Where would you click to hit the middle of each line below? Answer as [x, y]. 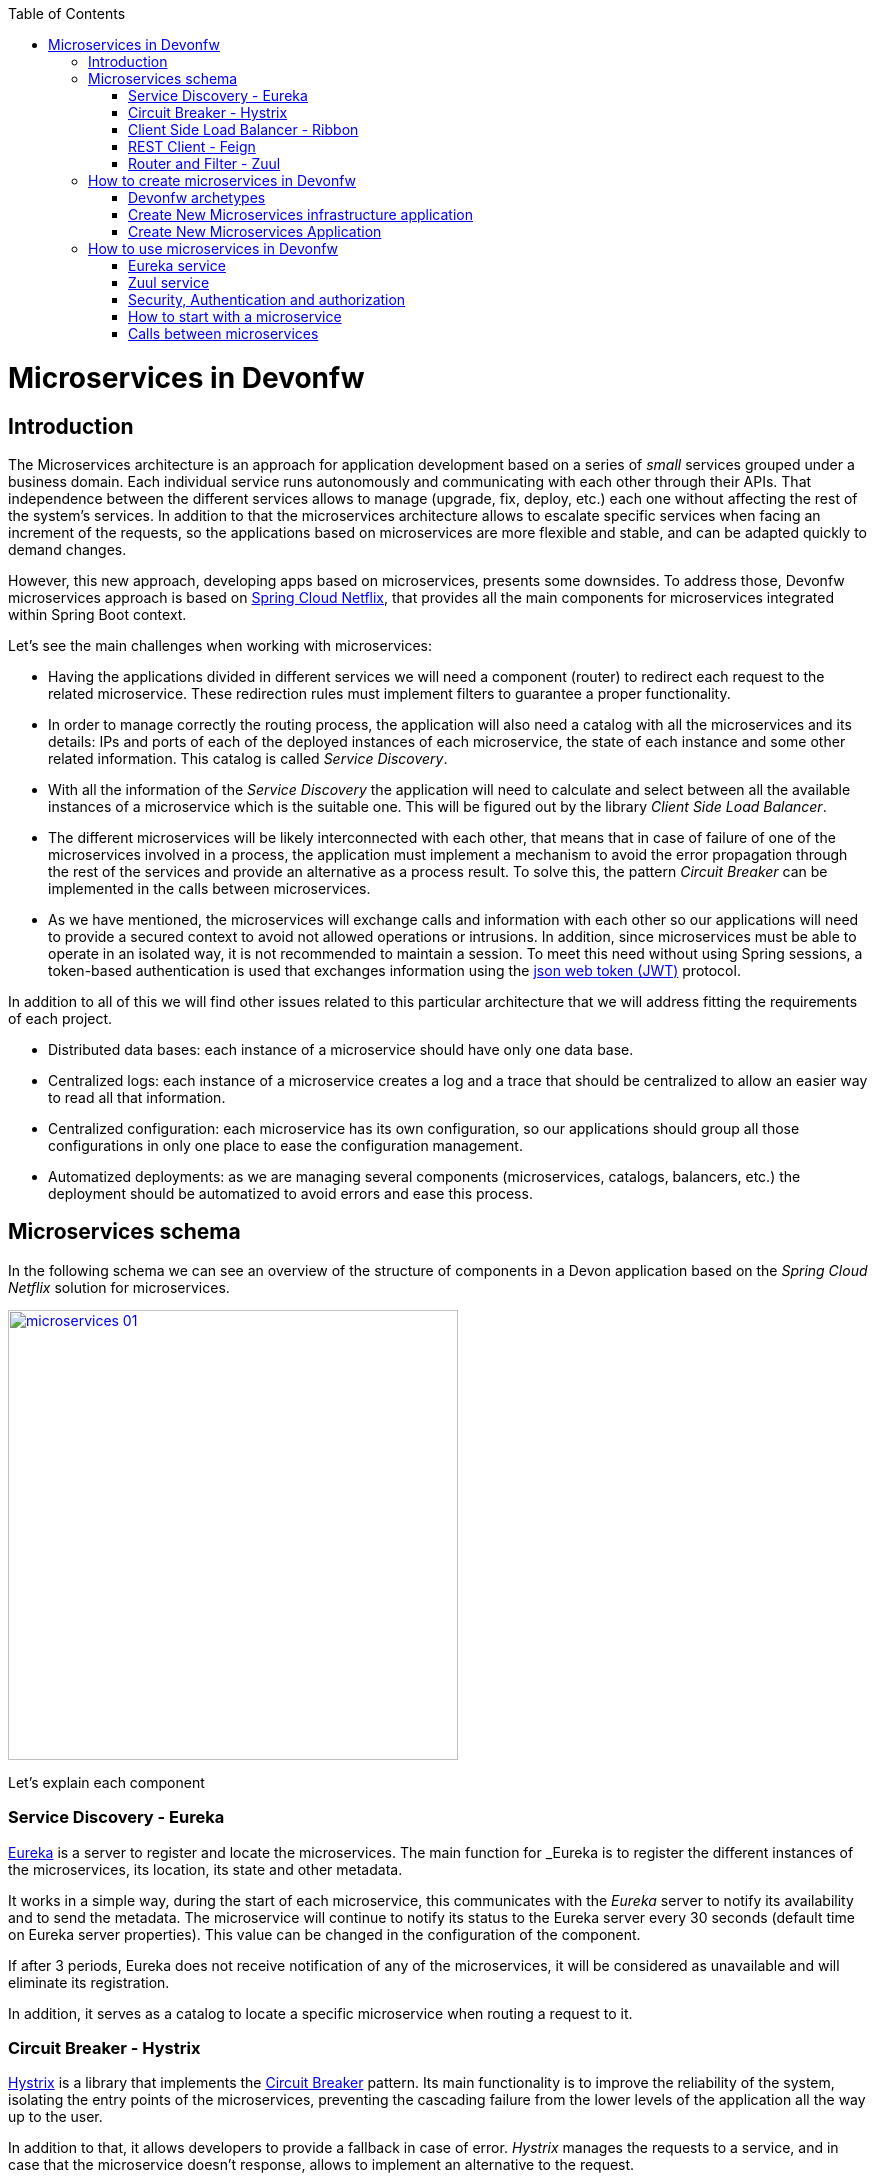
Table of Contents [67, 13]
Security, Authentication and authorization [267, 299]
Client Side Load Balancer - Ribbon [243, 129]
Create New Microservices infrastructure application [300, 214]
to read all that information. [137, 1097]
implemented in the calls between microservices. [209, 888]
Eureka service [177, 265]
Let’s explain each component [106, 1782]
